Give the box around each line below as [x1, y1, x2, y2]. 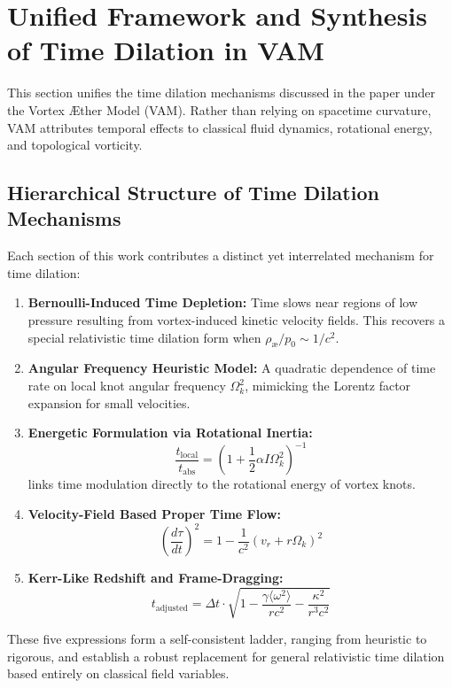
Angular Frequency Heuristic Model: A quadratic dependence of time [27, 359, 436, 377]
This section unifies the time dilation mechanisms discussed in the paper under [7, 83, 435, 102]
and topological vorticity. [7, 135, 143, 154]
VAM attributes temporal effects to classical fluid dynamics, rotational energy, [7, 118, 433, 136]
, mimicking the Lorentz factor [245, 376, 411, 395]
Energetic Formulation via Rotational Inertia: [27, 423, 313, 442]
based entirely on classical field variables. [7, 664, 230, 683]
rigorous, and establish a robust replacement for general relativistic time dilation [7, 646, 445, 665]
